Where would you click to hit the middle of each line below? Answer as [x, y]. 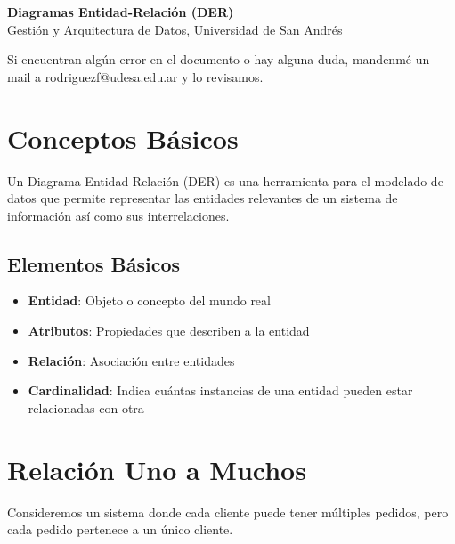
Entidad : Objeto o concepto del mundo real [149, 300]
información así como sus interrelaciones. [118, 215]
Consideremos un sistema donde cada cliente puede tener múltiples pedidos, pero [228, 512]
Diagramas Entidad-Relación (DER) [121, 12]
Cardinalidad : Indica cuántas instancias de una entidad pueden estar [220, 390]
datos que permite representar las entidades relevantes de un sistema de [203, 198]
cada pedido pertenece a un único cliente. [120, 529]
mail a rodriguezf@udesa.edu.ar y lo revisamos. [135, 76]
